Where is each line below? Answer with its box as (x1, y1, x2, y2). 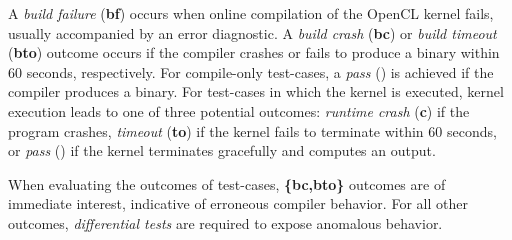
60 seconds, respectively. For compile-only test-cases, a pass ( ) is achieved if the (8, 61, 494, 82)
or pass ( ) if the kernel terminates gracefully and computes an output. (8, 140, 436, 161)
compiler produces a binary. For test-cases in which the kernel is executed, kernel (8, 81, 504, 102)
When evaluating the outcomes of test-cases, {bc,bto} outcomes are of (8, 173, 446, 194)
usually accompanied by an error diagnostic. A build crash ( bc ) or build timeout (8, 22, 497, 43)
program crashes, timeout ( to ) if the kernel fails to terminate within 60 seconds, (8, 120, 497, 141)
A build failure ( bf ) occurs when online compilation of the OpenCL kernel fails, (8, 3, 494, 23)
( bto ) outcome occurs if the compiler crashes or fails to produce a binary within (8, 42, 500, 63)
